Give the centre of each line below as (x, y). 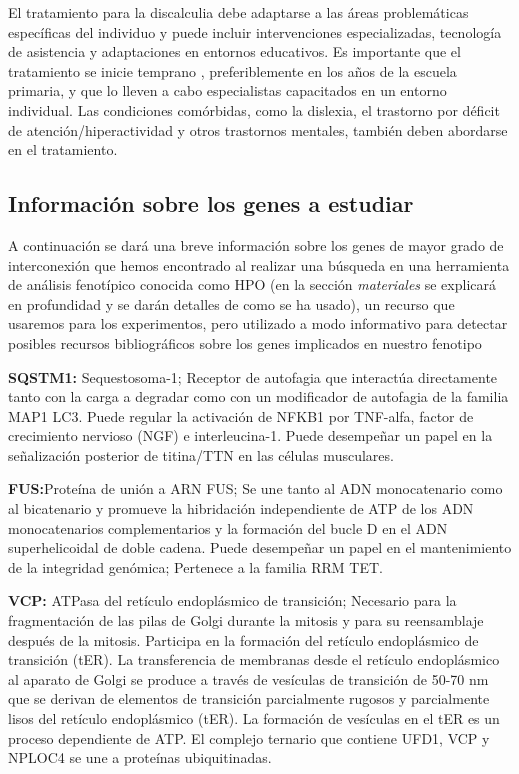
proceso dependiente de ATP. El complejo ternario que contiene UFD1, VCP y (249, 737)
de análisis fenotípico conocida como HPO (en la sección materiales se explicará (252, 284)
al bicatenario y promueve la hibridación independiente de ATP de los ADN (241, 508)
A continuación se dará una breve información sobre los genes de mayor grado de (256, 244)
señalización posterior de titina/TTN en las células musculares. (201, 454)
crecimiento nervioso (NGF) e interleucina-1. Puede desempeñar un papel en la (250, 435)
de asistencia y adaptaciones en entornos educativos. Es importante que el (234, 51)
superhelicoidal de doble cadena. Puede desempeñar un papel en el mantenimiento (260, 547)
